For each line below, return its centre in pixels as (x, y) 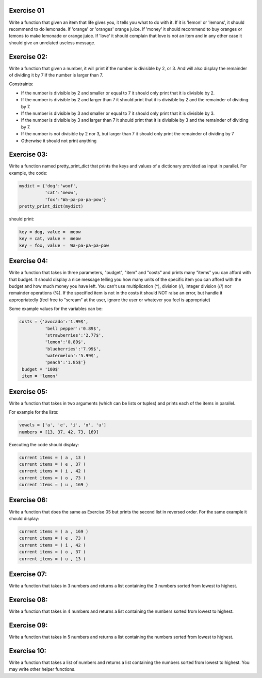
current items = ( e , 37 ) (52, 464)
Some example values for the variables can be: (56, 309)
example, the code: (28, 173)
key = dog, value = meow (50, 232)
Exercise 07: (28, 574)
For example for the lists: (34, 412)
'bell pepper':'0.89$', (73, 328)
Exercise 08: (28, 599)
